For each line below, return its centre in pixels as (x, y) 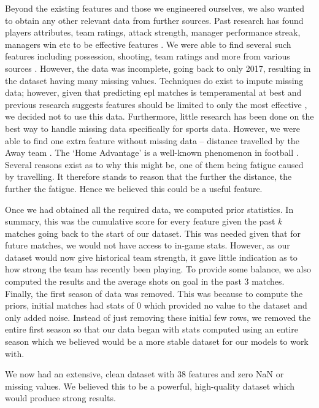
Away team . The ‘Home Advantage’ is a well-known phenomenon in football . (152, 152)
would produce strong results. (60, 398)
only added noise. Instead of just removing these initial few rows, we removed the (158, 317)
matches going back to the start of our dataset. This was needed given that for (153, 233)
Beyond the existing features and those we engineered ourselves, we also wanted (155, 8)
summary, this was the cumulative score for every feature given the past (140, 221)
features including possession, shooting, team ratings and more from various (148, 56)
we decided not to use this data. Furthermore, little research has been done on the (159, 116)
